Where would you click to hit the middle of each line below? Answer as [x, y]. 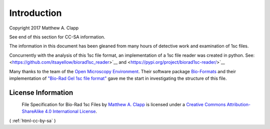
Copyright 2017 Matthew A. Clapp [44, 28]
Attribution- [239, 104]
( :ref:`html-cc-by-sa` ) [32, 121]
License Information [41, 92]
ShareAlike [33, 112]
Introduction [35, 13]
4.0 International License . [71, 112]
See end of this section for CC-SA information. [57, 37]
